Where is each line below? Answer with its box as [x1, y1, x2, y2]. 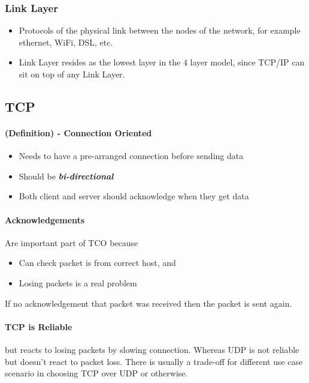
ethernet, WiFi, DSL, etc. [19, 35, 113, 48]
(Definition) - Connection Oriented [5, 126, 152, 139]
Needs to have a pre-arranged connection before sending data [19, 149, 244, 162]
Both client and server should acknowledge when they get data [19, 190, 249, 202]
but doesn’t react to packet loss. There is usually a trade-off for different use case [5, 355, 303, 367]
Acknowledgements [5, 213, 85, 226]
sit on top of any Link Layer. [19, 68, 125, 80]
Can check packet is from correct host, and [19, 256, 176, 269]
